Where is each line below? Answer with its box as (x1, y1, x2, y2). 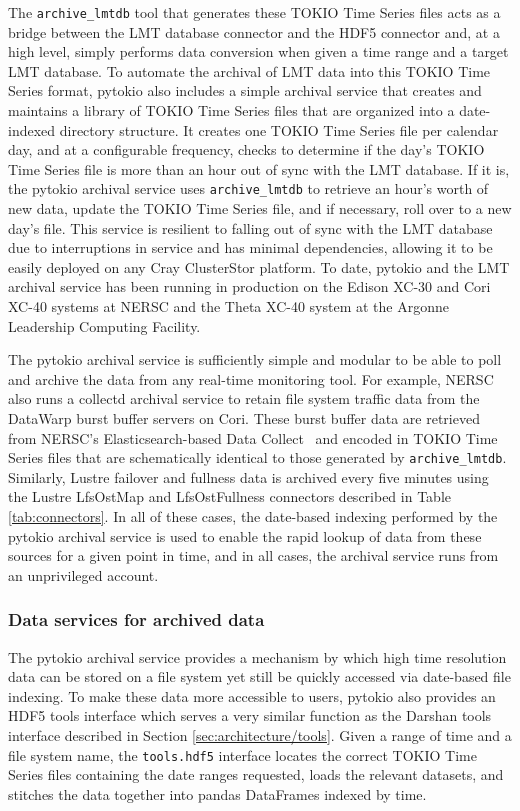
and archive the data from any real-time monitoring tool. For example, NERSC (8, 368, 494, 389)
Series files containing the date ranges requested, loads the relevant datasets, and (8, 764, 504, 785)
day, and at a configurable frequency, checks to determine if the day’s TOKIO (8, 139, 485, 160)
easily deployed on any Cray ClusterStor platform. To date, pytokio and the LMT (8, 256, 510, 277)
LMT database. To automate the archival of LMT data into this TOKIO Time (8, 60, 491, 81)
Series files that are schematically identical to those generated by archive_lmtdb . (8, 447, 507, 468)
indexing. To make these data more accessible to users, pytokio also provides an (8, 685, 496, 706)
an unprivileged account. (8, 564, 159, 585)
